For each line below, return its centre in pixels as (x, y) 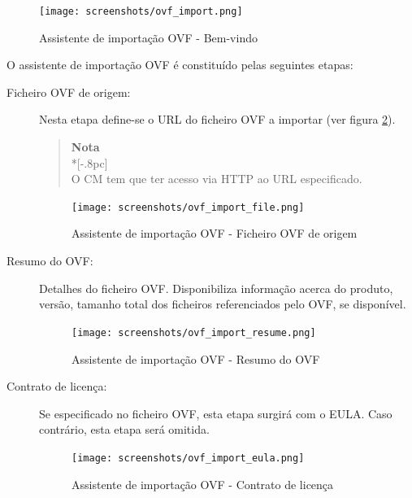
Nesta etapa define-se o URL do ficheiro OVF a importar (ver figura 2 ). (217, 119)
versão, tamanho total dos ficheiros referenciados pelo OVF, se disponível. (223, 304)
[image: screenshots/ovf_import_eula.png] (188, 458)
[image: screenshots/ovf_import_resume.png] (194, 332)
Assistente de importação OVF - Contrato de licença (203, 484)
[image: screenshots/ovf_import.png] (141, 11)
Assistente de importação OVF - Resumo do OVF (196, 358)
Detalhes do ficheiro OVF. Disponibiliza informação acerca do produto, (216, 288)
